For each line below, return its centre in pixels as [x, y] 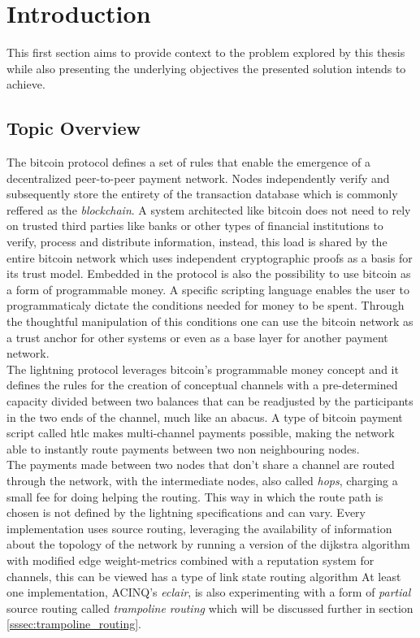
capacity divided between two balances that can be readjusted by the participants [210, 401]
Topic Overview [74, 128]
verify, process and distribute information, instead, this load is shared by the [197, 242]
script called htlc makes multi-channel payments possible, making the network [201, 433]
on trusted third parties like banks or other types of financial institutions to [195, 226]
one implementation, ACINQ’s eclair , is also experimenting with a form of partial [209, 592]
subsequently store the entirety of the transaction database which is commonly [202, 194]
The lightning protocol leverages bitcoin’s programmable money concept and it [203, 369]
